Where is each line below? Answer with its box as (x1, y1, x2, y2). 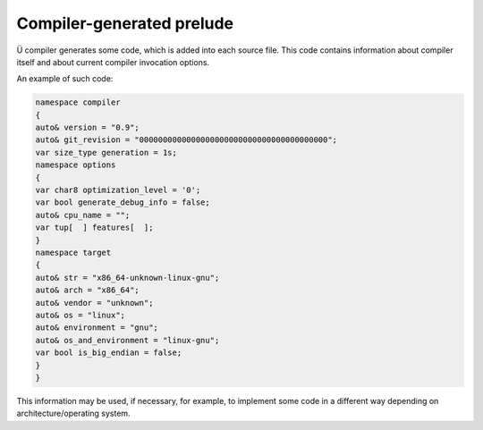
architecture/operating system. (16, 408, 131, 419)
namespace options (35, 160, 116, 170)
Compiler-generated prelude (16, 13, 234, 33)
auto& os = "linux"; (35, 309, 125, 320)
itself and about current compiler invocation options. (16, 56, 210, 67)
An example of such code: (16, 73, 114, 84)
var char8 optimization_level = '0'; (35, 185, 201, 196)
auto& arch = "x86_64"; (35, 285, 140, 295)
